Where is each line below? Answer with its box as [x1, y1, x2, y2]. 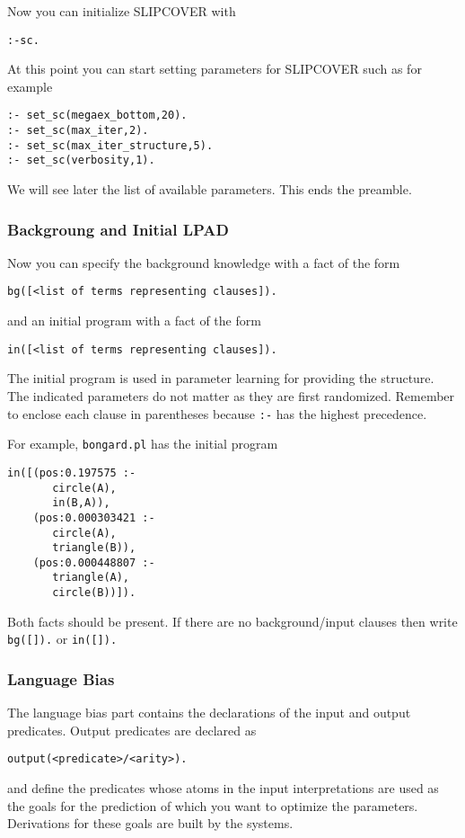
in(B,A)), [52, 496, 110, 510]
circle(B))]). [52, 586, 136, 600]
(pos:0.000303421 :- [32, 511, 155, 524]
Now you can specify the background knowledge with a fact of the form [7, 253, 400, 272]
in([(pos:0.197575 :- [7, 466, 136, 479]
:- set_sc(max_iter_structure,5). [7, 138, 214, 152]
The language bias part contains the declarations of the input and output [7, 703, 411, 722]
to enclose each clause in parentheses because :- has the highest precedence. [7, 404, 427, 423]
